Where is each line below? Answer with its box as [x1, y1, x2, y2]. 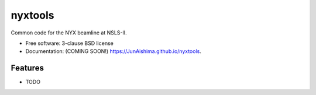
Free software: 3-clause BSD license [25, 40, 114, 47]
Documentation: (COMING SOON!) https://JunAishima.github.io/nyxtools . [25, 48, 201, 55]
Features [11, 63, 44, 73]
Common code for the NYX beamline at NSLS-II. [11, 29, 127, 36]
